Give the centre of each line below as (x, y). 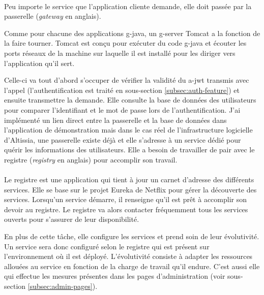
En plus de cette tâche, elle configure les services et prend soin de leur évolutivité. (132, 236)
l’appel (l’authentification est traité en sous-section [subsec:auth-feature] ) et (122, 90)
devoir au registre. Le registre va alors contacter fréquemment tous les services (126, 209)
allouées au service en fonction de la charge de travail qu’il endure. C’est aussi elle (132, 266)
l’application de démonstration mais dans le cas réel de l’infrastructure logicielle (128, 130)
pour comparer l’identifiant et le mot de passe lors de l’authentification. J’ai (122, 109)
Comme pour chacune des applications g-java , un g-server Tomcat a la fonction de (132, 33)
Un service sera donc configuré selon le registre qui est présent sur (107, 246)
